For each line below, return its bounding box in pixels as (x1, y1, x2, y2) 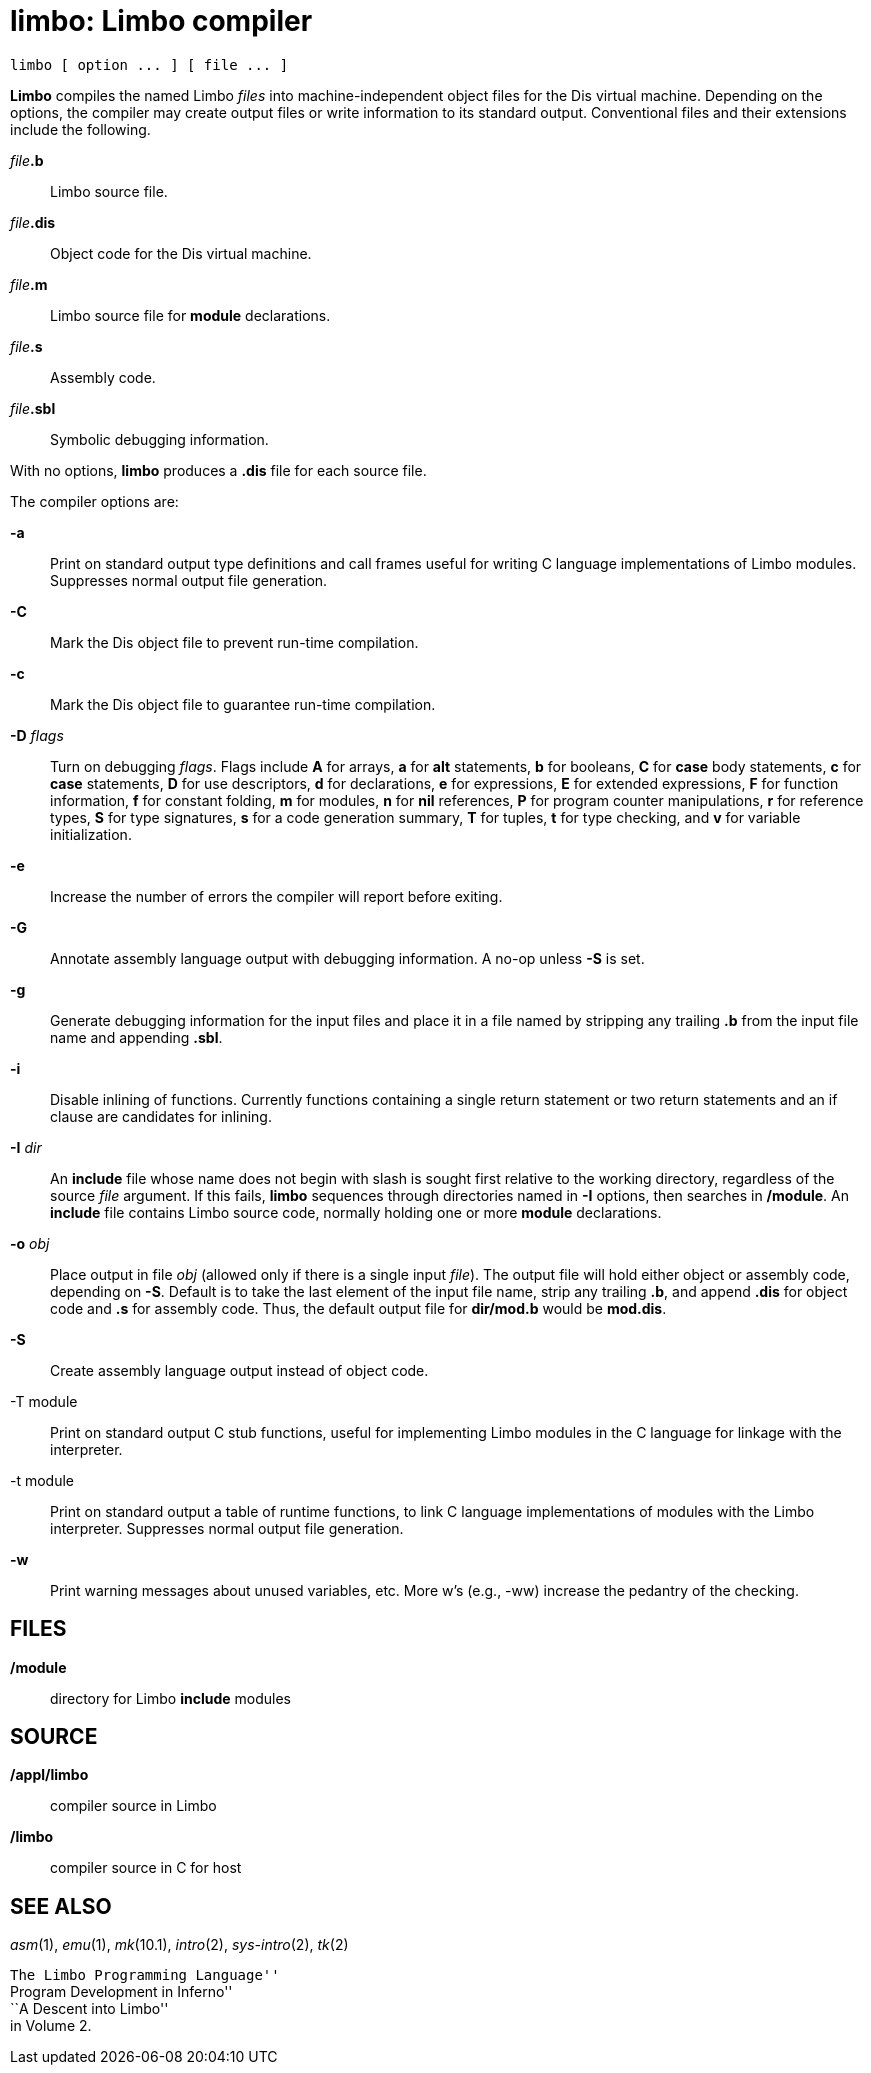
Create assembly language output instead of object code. (50, 1361, 429, 1379)
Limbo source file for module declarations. (50, 306, 331, 324)
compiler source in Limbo (50, 1797, 217, 1815)
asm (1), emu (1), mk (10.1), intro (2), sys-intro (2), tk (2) (10, 1936, 349, 1954)
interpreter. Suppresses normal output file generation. (50, 1519, 404, 1537)
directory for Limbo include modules (50, 1689, 291, 1707)
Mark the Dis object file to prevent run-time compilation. (50, 633, 419, 651)
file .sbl (10, 399, 56, 417)
